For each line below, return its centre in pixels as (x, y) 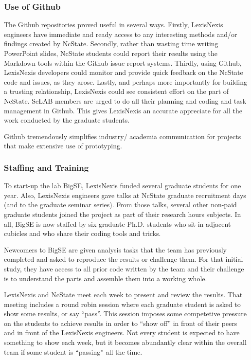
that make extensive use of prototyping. (63, 146)
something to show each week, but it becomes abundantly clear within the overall (125, 342)
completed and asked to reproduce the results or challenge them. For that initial (124, 259)
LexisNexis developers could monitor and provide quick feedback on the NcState (124, 72)
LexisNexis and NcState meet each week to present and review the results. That (123, 295)
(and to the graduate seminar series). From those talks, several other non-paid (120, 205)
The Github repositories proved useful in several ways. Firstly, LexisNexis (114, 25)
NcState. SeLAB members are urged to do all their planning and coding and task (125, 100)
